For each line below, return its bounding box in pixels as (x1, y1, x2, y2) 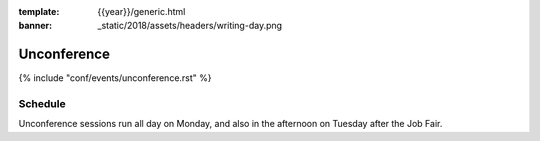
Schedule (18, 97, 66, 111)
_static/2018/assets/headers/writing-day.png (97, 20, 283, 32)
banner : (18, 20, 53, 32)
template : (18, 6, 60, 17)
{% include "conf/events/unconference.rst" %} (18, 72, 212, 84)
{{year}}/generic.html (97, 6, 186, 17)
